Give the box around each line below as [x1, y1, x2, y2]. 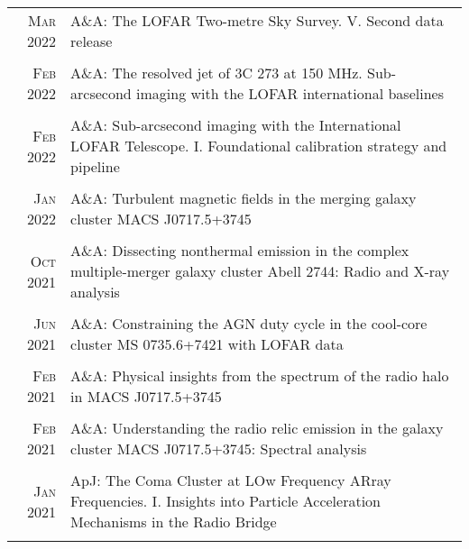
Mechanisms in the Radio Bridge [70, 511, 277, 532]
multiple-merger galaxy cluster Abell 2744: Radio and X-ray [70, 261, 450, 281]
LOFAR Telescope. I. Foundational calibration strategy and [70, 135, 447, 156]
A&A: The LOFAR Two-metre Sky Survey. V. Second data [70, 10, 444, 31]
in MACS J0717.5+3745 [70, 386, 222, 407]
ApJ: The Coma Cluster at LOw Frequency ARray [70, 470, 391, 490]
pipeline [70, 156, 120, 177]
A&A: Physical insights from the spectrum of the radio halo [70, 365, 449, 386]
